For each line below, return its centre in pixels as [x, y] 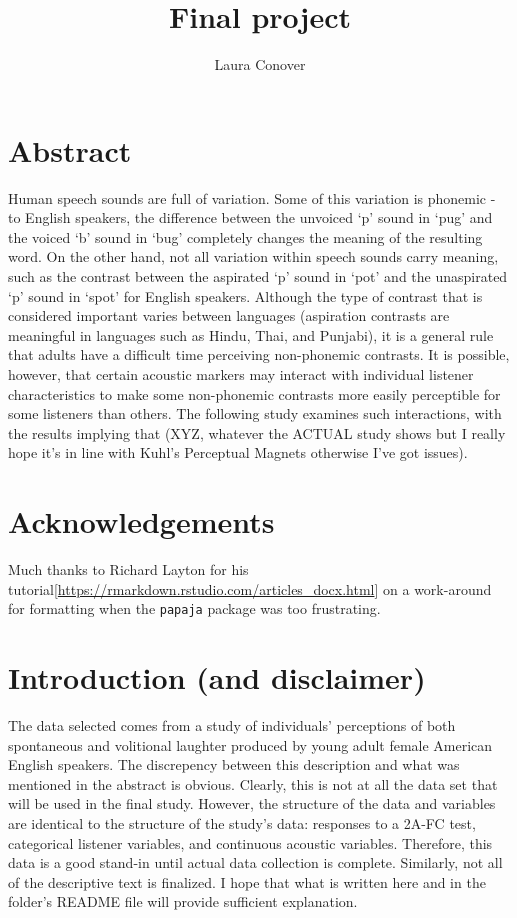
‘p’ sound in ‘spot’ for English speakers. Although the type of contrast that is [245, 295]
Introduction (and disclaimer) [217, 677]
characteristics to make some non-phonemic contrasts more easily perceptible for [254, 393]
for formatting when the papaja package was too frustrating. [194, 608]
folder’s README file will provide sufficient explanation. [183, 901]
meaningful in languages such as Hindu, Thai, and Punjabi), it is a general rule [251, 334]
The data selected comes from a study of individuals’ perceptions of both [232, 725]
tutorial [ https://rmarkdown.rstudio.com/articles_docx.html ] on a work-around [250, 588]
